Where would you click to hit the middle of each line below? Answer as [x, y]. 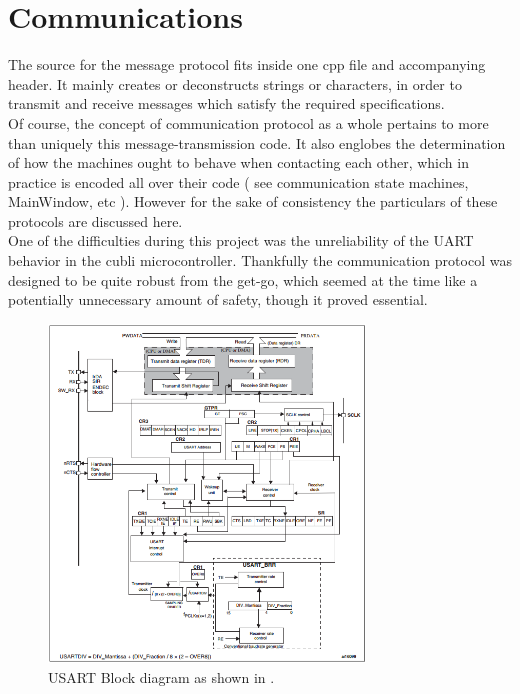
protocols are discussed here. [95, 220]
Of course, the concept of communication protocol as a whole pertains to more [248, 122]
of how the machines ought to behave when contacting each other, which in [238, 162]
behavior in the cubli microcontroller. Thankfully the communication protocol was [260, 260]
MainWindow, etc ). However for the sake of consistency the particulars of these [253, 201]
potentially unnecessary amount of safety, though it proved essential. [218, 299]
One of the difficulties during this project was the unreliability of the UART [241, 240]
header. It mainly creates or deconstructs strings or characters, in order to [235, 83]
